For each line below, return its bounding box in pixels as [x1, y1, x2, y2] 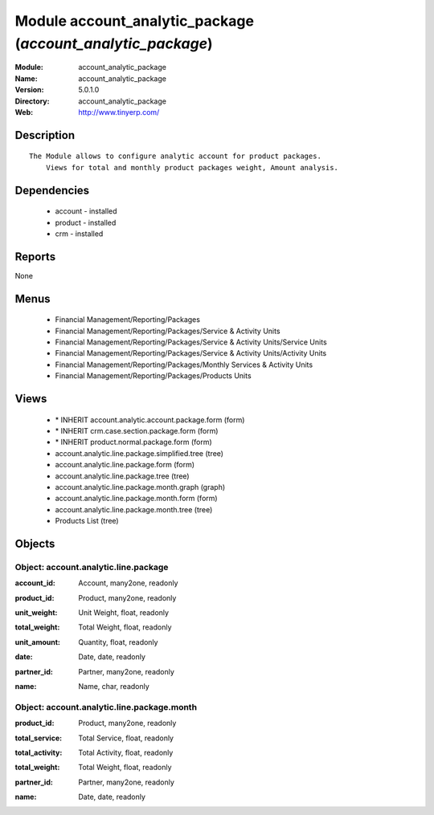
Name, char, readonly [78, 681, 150, 691]
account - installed [55, 206, 117, 216]
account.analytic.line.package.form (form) [55, 460, 195, 470]
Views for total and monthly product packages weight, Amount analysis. [45, 163, 339, 172]
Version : [14, 85, 44, 95]
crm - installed [55, 229, 104, 238]
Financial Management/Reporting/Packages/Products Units [55, 371, 252, 381]
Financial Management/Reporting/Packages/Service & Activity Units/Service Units [55, 337, 327, 347]
